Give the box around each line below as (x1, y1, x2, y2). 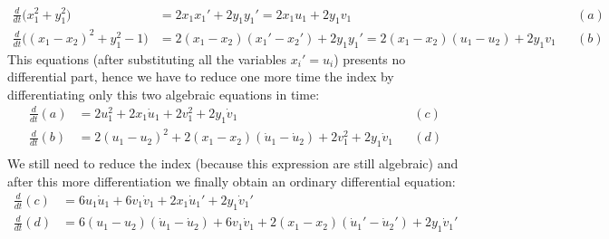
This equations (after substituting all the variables (7, 49, 287, 68)
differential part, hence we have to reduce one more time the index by (7, 67, 394, 86)
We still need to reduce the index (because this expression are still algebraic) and (7, 154, 459, 173)
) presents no (333, 49, 406, 68)
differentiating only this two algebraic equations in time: (7, 84, 320, 103)
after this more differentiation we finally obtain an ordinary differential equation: (7, 171, 456, 190)
